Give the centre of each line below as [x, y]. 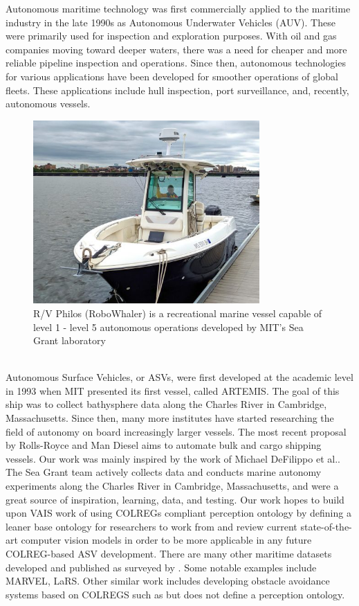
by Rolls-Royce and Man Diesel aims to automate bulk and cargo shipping [164, 445]
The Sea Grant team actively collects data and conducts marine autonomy [164, 472]
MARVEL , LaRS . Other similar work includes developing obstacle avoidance [168, 581]
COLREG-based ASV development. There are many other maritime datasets [169, 553]
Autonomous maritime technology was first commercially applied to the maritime [178, 8]
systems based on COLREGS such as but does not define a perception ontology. [175, 594]
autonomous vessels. [48, 104]
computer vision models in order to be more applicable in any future [166, 540]
